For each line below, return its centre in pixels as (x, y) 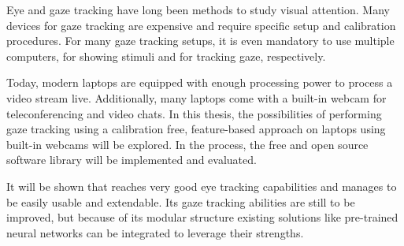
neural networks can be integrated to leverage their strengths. (155, 232)
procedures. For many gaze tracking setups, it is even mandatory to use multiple (200, 41)
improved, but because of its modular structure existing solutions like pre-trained (202, 217)
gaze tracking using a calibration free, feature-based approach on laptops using (196, 129)
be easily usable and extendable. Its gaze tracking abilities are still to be (181, 201)
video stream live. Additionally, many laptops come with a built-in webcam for (196, 97)
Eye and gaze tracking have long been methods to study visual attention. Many (198, 9)
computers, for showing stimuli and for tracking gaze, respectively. (166, 56)
